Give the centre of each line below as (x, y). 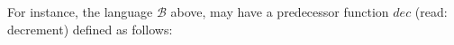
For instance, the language (80, 11)
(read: (431, 11)
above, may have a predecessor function (280, 11)
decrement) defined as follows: (90, 29)
